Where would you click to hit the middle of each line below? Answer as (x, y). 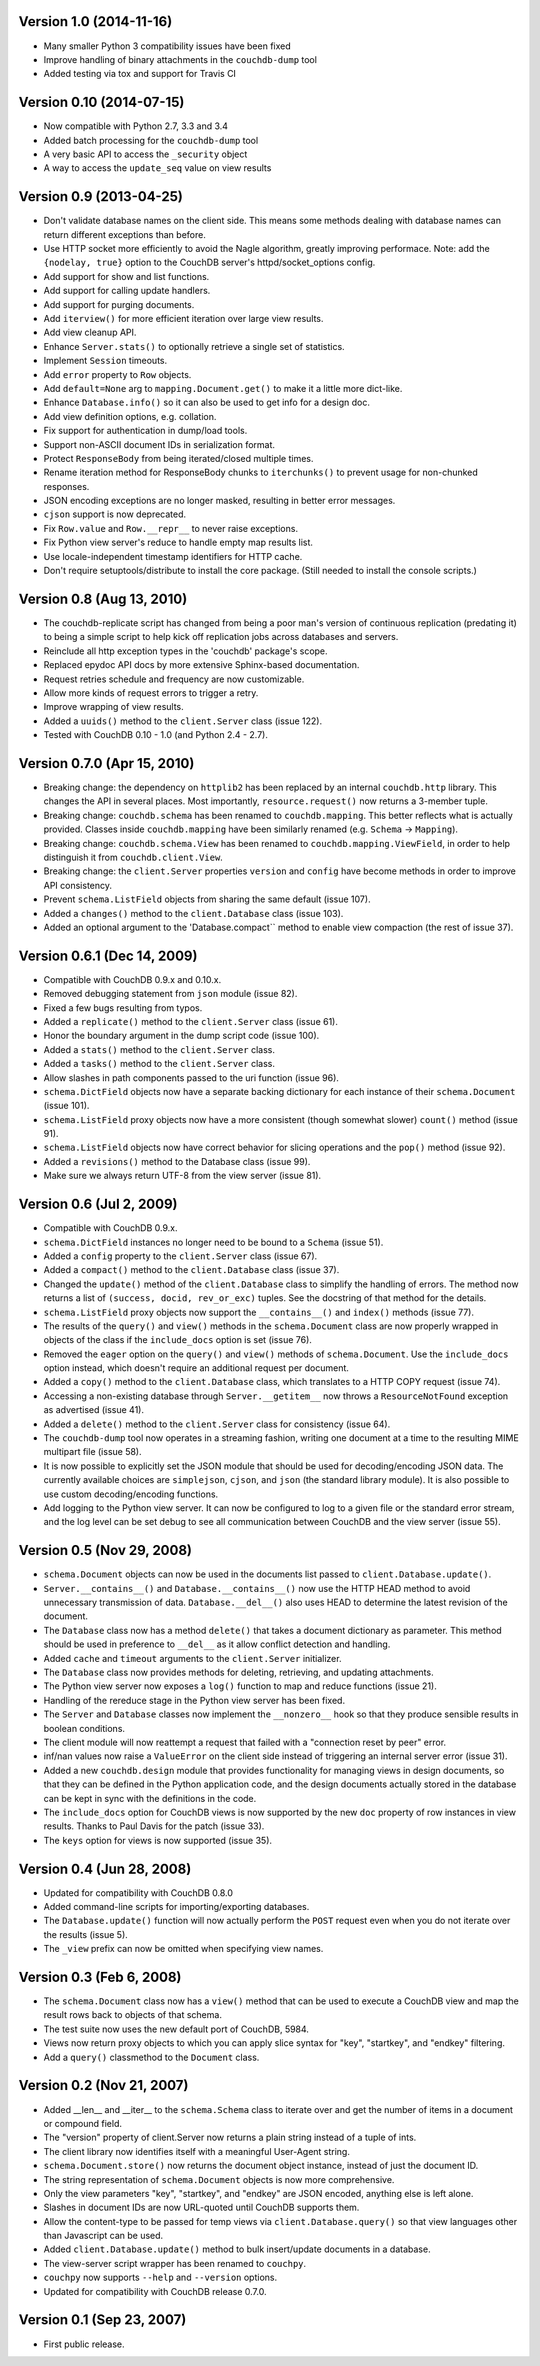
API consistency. (78, 885)
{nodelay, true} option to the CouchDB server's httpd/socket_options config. (209, 262)
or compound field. (83, 2123)
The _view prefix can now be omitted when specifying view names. (183, 1949)
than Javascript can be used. (103, 2236)
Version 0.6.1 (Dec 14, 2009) (108, 955)
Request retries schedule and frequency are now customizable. (174, 679)
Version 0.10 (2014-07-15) (101, 102)
